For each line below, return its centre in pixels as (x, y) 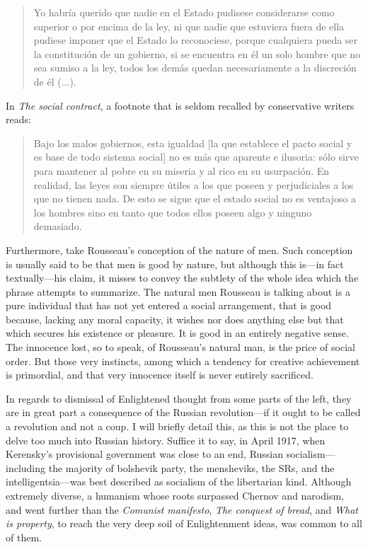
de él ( (47, 81)
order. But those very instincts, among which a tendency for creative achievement (183, 361)
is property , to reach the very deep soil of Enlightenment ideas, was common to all (184, 523)
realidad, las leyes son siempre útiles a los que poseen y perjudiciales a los (194, 184)
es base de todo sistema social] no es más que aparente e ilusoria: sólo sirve (196, 157)
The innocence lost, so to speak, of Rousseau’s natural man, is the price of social (180, 347)
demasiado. (58, 226)
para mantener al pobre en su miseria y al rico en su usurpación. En (182, 170)
